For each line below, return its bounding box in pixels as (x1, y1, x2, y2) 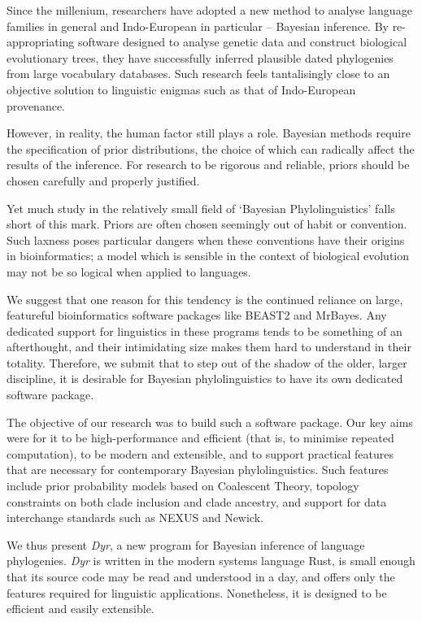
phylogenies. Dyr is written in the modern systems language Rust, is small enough (7, 552, 415, 569)
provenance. (7, 97, 65, 114)
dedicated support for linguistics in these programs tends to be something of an (7, 322, 402, 339)
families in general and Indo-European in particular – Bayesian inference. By (7, 17, 389, 34)
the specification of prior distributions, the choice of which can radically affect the (7, 140, 415, 157)
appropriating (7, 33, 75, 50)
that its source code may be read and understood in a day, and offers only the (7, 568, 395, 585)
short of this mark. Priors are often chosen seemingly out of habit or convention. (7, 215, 407, 233)
